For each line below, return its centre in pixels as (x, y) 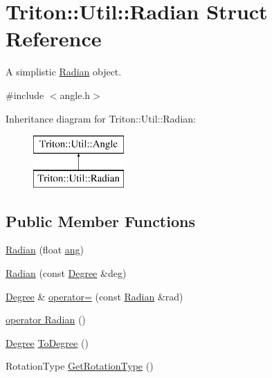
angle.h (75, 94)
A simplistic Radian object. (64, 72)
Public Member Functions (100, 220)
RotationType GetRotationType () (80, 366)
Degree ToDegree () (47, 342)
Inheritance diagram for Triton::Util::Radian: (101, 118)
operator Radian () (46, 319)
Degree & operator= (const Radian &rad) (94, 296)
